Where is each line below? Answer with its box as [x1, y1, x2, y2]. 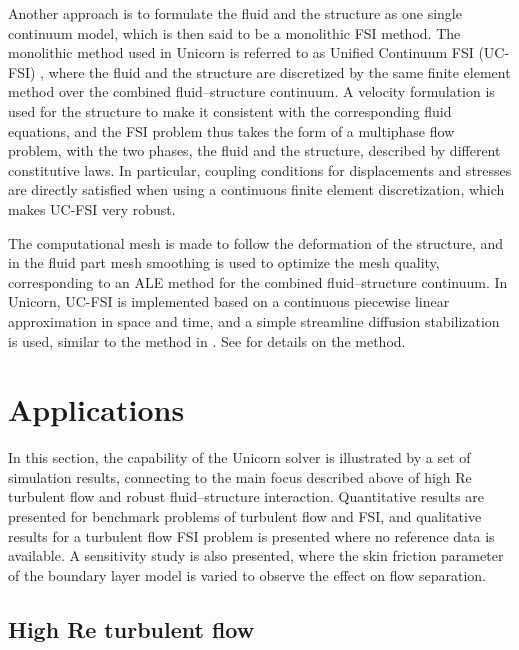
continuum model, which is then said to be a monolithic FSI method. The [8, 22, 461, 43]
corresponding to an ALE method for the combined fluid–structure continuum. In [8, 271, 508, 292]
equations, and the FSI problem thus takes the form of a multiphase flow [8, 120, 455, 141]
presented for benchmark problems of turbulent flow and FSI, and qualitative [8, 506, 482, 526]
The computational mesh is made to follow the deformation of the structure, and [8, 232, 504, 253]
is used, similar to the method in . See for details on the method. [8, 330, 406, 351]
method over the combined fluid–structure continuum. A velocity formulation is [8, 81, 495, 102]
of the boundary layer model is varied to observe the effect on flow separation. [8, 564, 486, 585]
